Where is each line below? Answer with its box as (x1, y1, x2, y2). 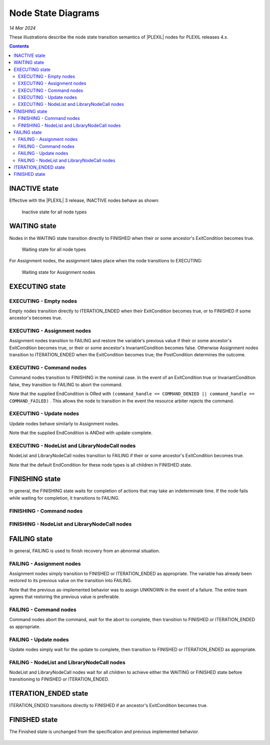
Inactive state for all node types (21, 209, 87, 215)
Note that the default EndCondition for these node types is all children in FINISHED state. (9, 462, 192, 468)
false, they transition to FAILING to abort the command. (9, 381, 122, 387)
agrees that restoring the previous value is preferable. (9, 594, 120, 600)
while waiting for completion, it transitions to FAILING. (9, 495, 120, 501)
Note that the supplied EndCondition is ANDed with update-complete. (9, 430, 152, 436)
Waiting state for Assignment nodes (21, 269, 95, 275)
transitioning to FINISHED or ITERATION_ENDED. (9, 676, 109, 682)
